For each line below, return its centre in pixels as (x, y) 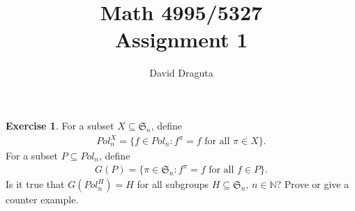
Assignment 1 (181, 39)
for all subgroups (173, 184)
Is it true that (35, 184)
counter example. (42, 200)
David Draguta (181, 73)
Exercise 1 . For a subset (60, 125)
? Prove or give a (313, 184)
